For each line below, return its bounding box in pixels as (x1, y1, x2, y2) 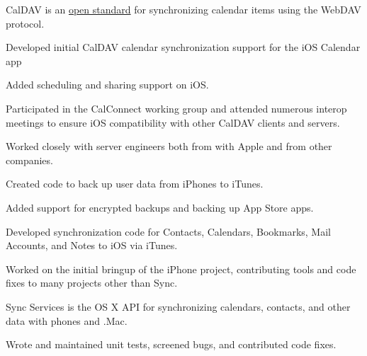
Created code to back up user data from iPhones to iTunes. (6, 176, 264, 191)
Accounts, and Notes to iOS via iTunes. (6, 238, 178, 253)
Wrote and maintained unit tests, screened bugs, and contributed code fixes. (6, 337, 337, 352)
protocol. (6, 16, 45, 30)
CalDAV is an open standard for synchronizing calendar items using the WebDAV (6, 2, 361, 16)
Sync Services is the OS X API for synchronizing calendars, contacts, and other (6, 299, 351, 314)
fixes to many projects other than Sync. (6, 275, 178, 290)
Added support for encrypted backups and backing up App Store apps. (6, 200, 314, 214)
